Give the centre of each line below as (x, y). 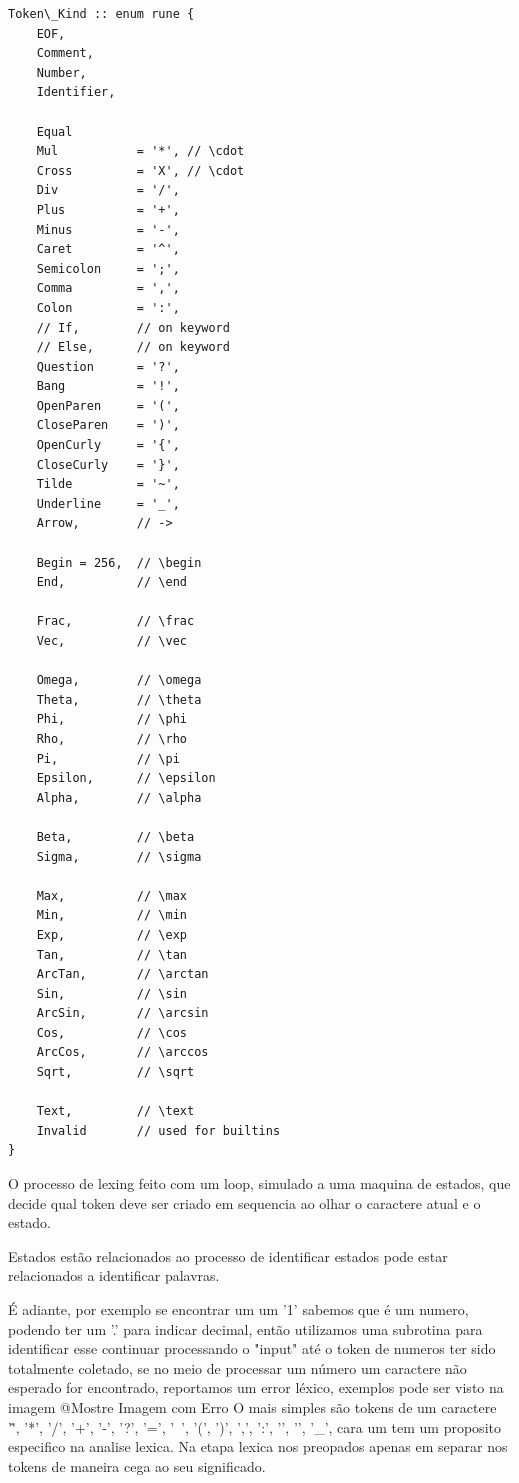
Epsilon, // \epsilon (126, 778)
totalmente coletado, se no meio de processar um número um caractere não (237, 1367)
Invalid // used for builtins (158, 1130)
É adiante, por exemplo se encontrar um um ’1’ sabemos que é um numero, (238, 1309)
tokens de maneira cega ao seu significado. (137, 1465)
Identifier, (76, 92)
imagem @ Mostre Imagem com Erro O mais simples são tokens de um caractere (252, 1406)
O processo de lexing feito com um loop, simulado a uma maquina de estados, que (259, 1183)
